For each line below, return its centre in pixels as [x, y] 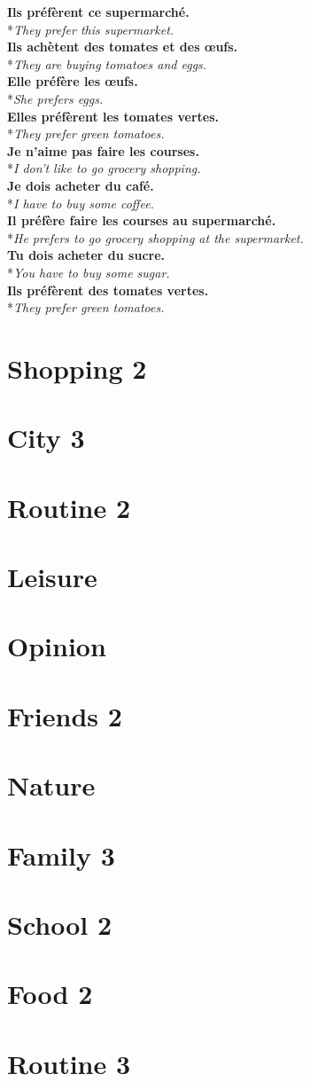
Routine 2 [69, 507]
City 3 [46, 438]
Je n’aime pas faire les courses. [103, 150]
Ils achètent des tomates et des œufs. [123, 47]
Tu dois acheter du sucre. [86, 255]
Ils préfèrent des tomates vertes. [108, 290]
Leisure [52, 576]
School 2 [60, 924]
